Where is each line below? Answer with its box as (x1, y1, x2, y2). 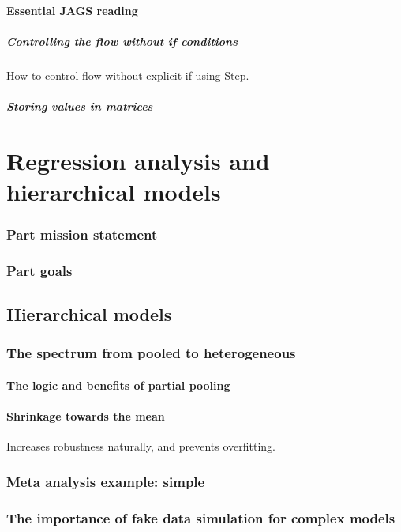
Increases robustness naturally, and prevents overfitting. (6, 438, 275, 455)
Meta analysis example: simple (6, 471, 205, 491)
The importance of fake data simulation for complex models (6, 507, 395, 527)
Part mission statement (6, 224, 158, 244)
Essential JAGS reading (6, 2, 138, 18)
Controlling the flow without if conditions (6, 32, 238, 49)
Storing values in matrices (6, 97, 153, 114)
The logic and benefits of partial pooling (6, 377, 230, 393)
